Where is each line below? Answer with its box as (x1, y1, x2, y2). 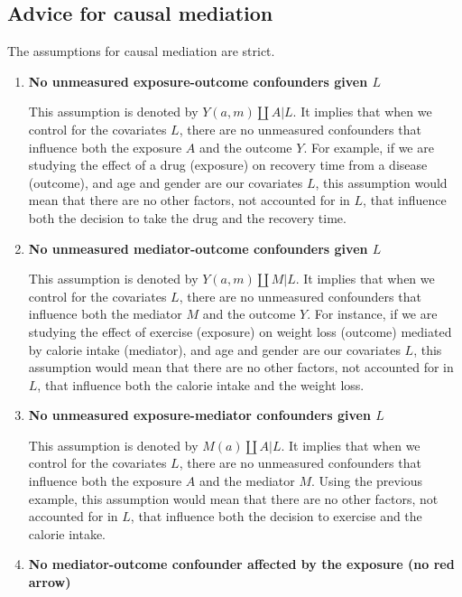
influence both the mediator (28, 304, 182, 323)
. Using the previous (311, 471, 423, 490)
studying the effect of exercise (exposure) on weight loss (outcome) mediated (28, 322, 452, 340)
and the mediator (199, 471, 295, 490)
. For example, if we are (303, 137, 434, 156)
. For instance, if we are (307, 304, 438, 323)
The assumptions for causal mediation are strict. (7, 42, 275, 61)
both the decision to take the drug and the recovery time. (28, 208, 346, 227)
